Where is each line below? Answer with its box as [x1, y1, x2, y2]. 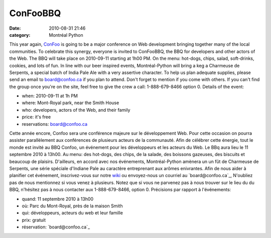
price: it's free [22, 114, 51, 120]
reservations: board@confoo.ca [22, 121, 88, 127]
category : [9, 32, 31, 38]
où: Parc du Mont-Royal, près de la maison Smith [22, 203, 123, 209]
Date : [9, 25, 21, 31]
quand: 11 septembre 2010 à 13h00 [22, 196, 94, 202]
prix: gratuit [22, 217, 46, 223]
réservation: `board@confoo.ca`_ [22, 224, 90, 230]
